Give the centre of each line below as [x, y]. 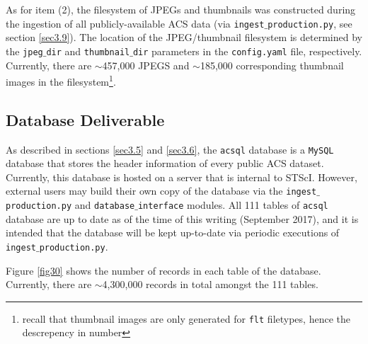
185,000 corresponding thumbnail [272, 65]
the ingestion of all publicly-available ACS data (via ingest [135, 23]
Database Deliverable [85, 119]
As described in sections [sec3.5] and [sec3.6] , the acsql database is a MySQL [170, 149]
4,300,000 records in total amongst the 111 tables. [210, 284]
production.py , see [310, 23]
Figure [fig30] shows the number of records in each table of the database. [163, 270]
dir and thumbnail [88, 51]
